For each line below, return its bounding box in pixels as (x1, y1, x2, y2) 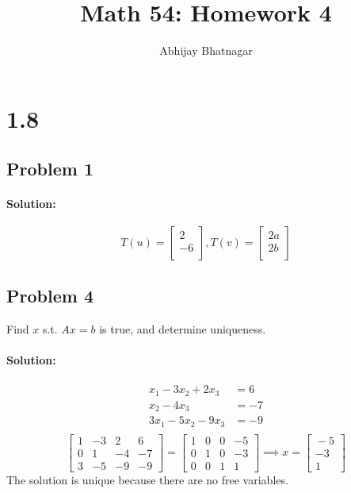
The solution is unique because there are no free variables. (6, 471, 288, 487)
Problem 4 (6, 283, 93, 307)
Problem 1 (6, 156, 93, 181)
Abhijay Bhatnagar (159, 42, 253, 59)
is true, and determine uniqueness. (99, 320, 266, 337)
